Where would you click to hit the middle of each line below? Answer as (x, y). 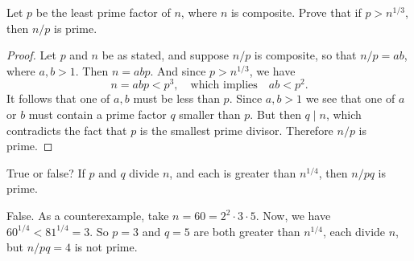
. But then (275, 114)
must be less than (176, 98)
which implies (224, 86)
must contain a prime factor (97, 114)
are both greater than (247, 231)
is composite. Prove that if (296, 12)
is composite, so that (305, 55)
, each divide (354, 231)
